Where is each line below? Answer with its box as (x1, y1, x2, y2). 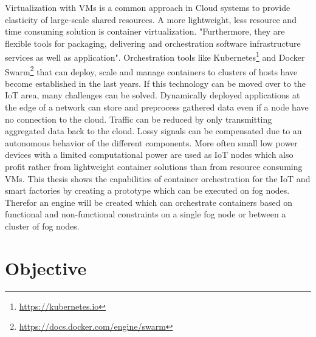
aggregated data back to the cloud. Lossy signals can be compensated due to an (5, 124, 302, 137)
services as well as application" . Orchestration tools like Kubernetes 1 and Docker (5, 49, 305, 64)
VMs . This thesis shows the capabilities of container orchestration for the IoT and (5, 172, 311, 185)
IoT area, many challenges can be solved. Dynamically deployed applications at (5, 89, 300, 101)
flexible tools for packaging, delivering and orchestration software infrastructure (5, 36, 301, 49)
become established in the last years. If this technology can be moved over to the (5, 77, 306, 89)
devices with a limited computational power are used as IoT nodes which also (5, 148, 294, 161)
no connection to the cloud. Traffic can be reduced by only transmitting (5, 112, 272, 125)
